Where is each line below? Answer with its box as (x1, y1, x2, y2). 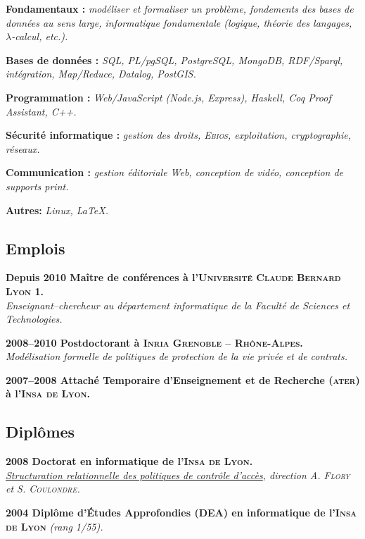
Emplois (6, 237, 65, 259)
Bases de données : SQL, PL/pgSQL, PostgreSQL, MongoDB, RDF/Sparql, (6, 52, 343, 67)
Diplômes (6, 421, 75, 442)
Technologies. (6, 311, 63, 326)
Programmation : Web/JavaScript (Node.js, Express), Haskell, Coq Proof (6, 89, 331, 104)
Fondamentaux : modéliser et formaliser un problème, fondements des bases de (6, 1, 354, 16)
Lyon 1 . (6, 283, 44, 298)
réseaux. (6, 141, 40, 156)
